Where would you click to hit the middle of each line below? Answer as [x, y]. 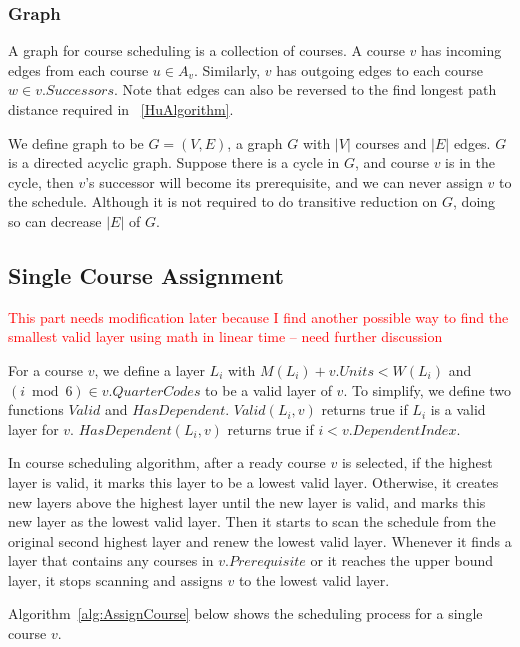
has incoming [461, 50]
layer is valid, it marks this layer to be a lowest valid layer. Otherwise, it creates [253, 481]
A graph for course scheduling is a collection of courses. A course [206, 50]
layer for [33, 428]
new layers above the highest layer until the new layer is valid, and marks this [247, 501]
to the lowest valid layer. [314, 579]
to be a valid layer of [268, 389]
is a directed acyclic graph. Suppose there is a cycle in [174, 162]
